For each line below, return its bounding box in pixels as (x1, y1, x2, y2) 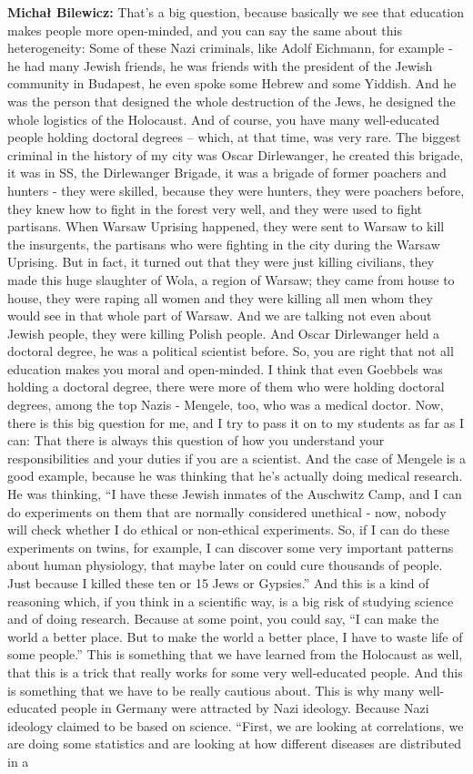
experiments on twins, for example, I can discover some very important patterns (7, 537, 454, 556)
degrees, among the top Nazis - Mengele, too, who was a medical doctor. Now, (7, 395, 444, 414)
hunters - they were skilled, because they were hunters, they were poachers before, (7, 180, 465, 199)
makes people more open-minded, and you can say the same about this (7, 20, 402, 39)
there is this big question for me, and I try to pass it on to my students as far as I (7, 412, 465, 432)
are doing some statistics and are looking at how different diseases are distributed (7, 734, 461, 753)
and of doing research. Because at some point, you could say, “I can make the (7, 609, 439, 628)
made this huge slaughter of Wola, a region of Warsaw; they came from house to (7, 270, 455, 289)
